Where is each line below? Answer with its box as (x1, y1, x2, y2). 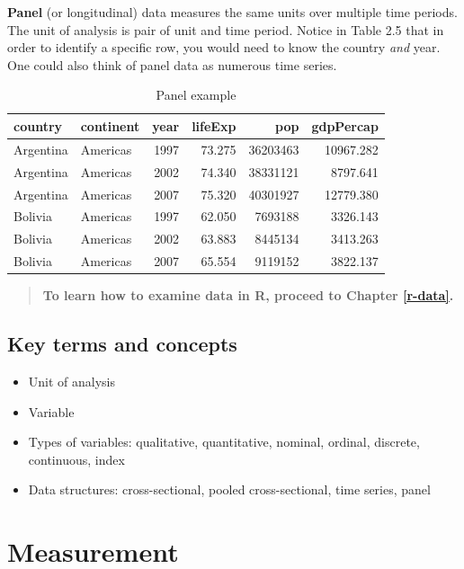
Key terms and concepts (7, 330, 237, 358)
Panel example (156, 85, 236, 104)
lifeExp (192, 116, 236, 135)
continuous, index (28, 449, 125, 468)
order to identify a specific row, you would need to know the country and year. (7, 38, 441, 57)
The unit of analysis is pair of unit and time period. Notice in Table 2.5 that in (7, 20, 444, 39)
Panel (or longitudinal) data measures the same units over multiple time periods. (7, 3, 458, 21)
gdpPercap (311, 116, 379, 135)
